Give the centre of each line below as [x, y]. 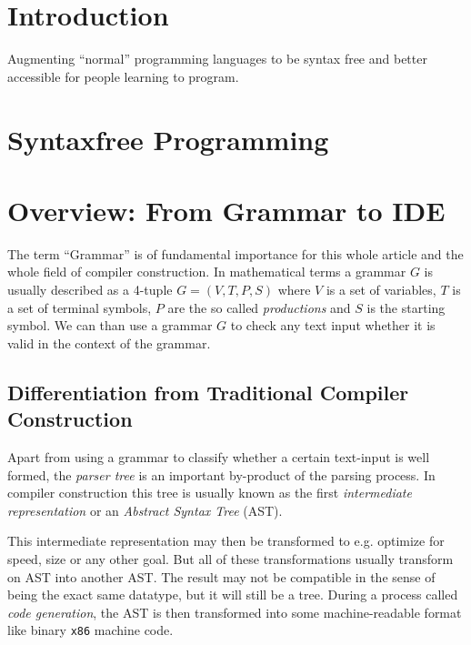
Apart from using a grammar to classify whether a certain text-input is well [219, 456]
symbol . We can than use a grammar [110, 325]
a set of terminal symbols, [80, 307]
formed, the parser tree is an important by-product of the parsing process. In [221, 474]
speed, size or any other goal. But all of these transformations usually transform [230, 558]
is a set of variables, [381, 289]
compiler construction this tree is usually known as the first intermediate [210, 493]
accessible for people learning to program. [123, 76]
